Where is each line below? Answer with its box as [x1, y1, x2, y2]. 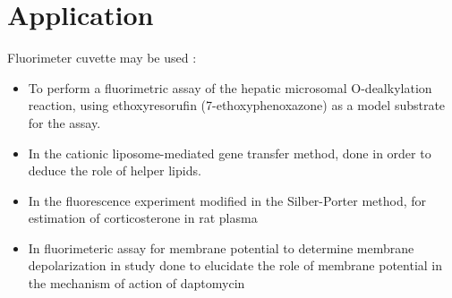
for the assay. [28, 113, 101, 132]
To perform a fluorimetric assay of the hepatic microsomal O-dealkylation [28, 78, 432, 97]
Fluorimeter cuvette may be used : [7, 48, 197, 67]
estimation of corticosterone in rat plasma [28, 209, 258, 227]
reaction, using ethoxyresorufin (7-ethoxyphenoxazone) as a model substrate [28, 96, 446, 115]
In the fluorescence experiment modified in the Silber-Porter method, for [28, 191, 427, 209]
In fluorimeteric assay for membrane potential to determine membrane [28, 238, 414, 257]
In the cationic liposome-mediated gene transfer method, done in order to [28, 143, 431, 162]
